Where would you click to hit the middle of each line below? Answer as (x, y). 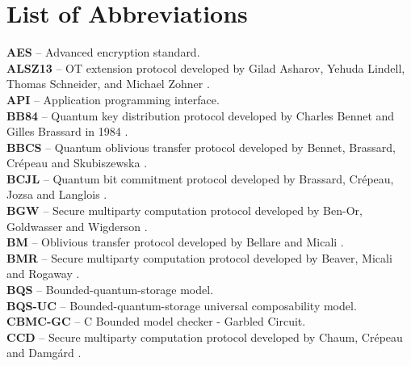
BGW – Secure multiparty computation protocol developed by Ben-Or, (185, 210)
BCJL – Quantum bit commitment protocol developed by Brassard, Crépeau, (200, 178)
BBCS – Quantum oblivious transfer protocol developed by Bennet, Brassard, (201, 147)
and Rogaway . (43, 273)
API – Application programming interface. (113, 99)
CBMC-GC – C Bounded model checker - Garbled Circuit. (156, 321)
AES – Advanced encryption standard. (103, 52)
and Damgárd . (44, 353)
